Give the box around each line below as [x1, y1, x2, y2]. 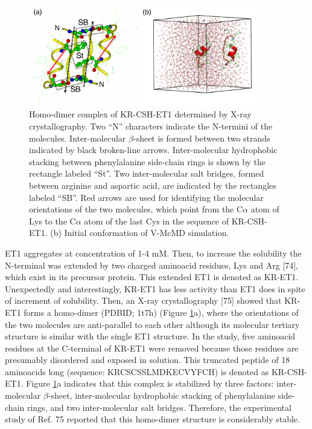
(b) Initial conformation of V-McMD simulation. [50, 226, 229, 239]
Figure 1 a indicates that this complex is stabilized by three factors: [26, 377, 274, 390]
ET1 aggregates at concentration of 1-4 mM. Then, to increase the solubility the [5, 246, 302, 259]
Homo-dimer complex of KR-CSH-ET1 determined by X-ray [29, 108, 252, 120]
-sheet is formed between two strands [133, 131, 270, 144]
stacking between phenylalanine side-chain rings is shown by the [29, 155, 266, 168]
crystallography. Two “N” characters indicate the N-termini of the [29, 120, 273, 132]
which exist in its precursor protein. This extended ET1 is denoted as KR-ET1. [5, 270, 299, 283]
